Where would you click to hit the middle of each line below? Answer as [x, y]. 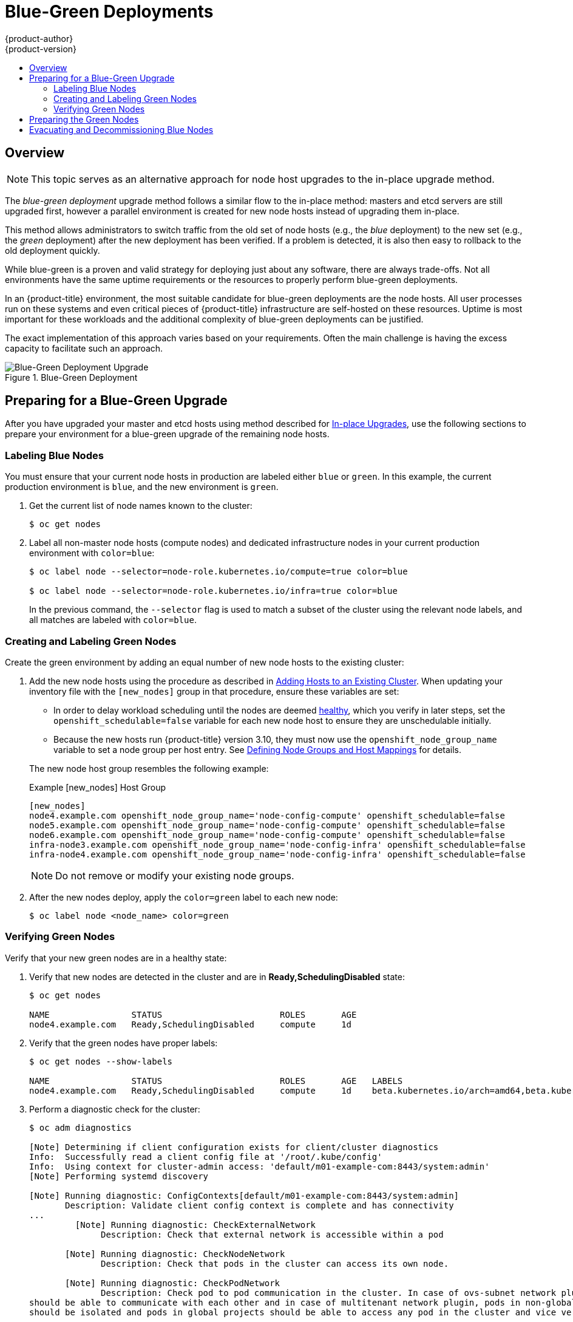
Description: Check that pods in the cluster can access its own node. [275, 1263]
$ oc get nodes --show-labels [101, 1061]
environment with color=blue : [92, 553]
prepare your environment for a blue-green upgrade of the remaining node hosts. [167, 434]
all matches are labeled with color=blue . [113, 620]
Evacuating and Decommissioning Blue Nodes [121, 129]
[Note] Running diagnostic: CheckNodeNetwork [175, 1254]
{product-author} [39, 38]
